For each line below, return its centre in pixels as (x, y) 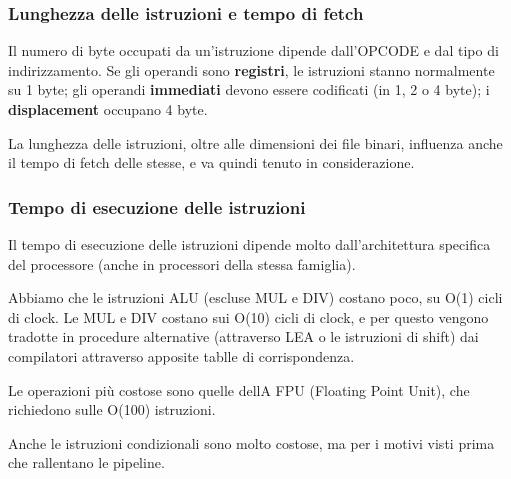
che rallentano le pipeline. (86, 462)
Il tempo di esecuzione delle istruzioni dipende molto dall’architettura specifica (249, 244)
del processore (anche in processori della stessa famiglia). (182, 263)
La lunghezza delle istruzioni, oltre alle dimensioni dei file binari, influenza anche (255, 142)
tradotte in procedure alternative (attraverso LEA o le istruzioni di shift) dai (243, 336)
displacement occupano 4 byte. (108, 109)
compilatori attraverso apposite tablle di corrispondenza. (181, 355)
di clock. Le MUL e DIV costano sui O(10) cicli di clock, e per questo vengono (248, 316)
